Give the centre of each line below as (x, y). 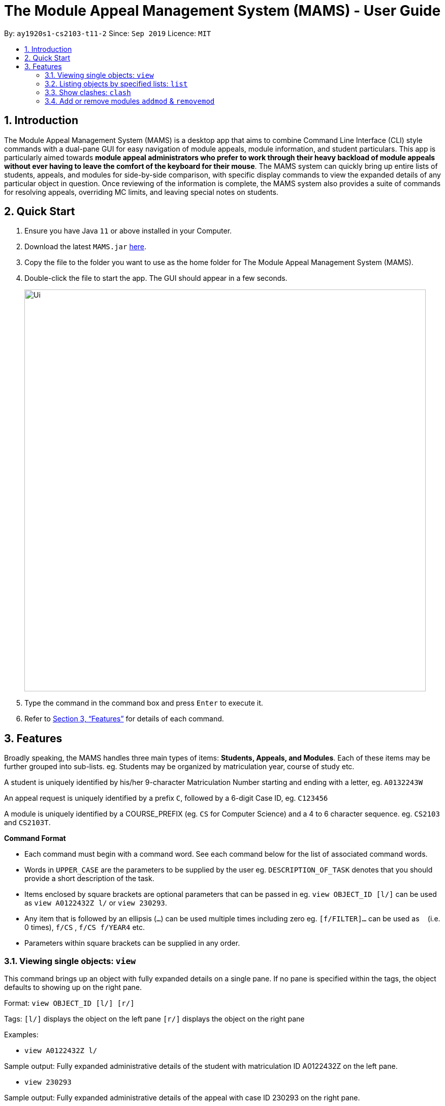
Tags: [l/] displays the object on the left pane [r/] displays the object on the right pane (154, 1019)
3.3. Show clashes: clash (88, 92)
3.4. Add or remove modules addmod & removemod (130, 101)
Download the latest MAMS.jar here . (86, 247)
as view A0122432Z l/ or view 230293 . (96, 903)
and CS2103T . (27, 823)
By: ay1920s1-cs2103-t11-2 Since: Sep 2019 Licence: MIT (108, 33)
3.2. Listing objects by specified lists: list (116, 83)
